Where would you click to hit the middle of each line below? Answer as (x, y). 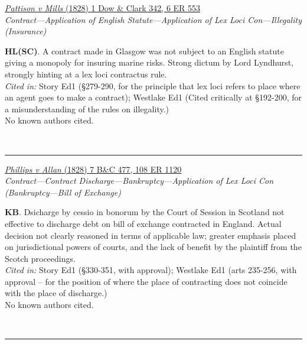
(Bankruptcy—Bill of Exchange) (63, 192)
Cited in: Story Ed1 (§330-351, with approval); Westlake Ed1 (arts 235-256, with (151, 270)
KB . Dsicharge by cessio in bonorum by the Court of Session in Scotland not (145, 212)
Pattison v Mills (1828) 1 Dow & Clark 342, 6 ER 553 (103, 8)
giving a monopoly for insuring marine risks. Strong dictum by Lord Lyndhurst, (149, 62)
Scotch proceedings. (40, 258)
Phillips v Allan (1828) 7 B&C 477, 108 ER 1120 (93, 169)
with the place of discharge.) (56, 293)
